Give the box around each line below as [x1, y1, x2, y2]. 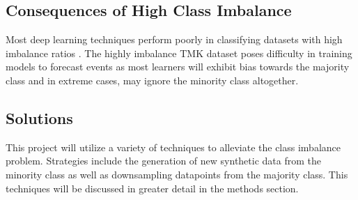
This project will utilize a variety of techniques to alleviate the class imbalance [6, 139, 341, 154]
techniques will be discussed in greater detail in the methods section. [6, 180, 299, 195]
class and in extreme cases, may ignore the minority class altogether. [6, 72, 299, 87]
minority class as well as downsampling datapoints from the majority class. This [6, 167, 348, 181]
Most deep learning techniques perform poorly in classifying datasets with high [6, 32, 343, 47]
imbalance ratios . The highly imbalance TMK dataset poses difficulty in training [6, 45, 352, 60]
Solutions [6, 107, 73, 128]
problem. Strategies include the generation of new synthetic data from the [6, 153, 321, 168]
